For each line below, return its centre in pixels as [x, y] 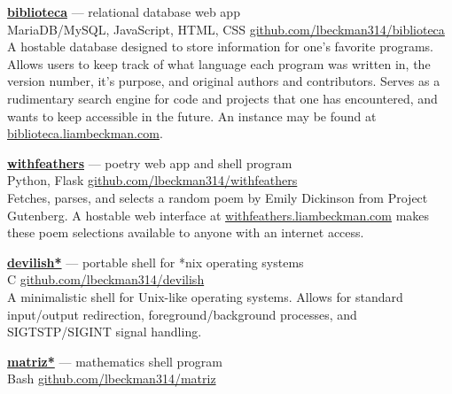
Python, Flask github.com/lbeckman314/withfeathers [152, 180]
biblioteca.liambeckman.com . [85, 133]
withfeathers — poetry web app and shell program [150, 162]
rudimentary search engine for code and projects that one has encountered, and [222, 98]
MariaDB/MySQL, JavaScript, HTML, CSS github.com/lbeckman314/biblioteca [226, 29]
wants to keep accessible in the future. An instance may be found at [192, 116]
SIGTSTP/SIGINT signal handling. [105, 332]
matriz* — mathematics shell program [115, 361]
